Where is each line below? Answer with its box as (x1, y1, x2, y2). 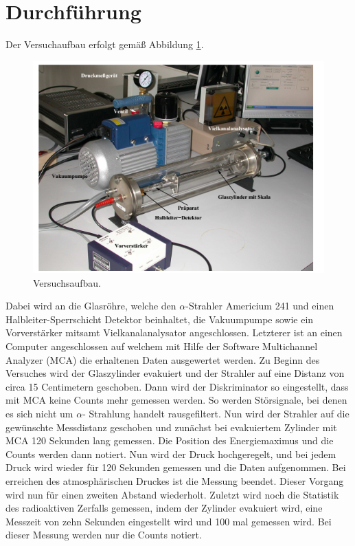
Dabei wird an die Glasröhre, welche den (5, 298, 176, 313)
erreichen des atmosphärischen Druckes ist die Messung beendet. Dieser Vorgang (5, 473, 344, 488)
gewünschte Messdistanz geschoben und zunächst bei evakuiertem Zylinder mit (5, 419, 337, 434)
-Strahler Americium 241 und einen (185, 298, 334, 313)
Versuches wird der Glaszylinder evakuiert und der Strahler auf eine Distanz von (5, 366, 345, 380)
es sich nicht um (5, 406, 73, 421)
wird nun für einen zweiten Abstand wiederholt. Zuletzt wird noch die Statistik (5, 487, 339, 501)
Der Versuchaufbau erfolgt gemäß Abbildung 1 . (5, 37, 204, 52)
